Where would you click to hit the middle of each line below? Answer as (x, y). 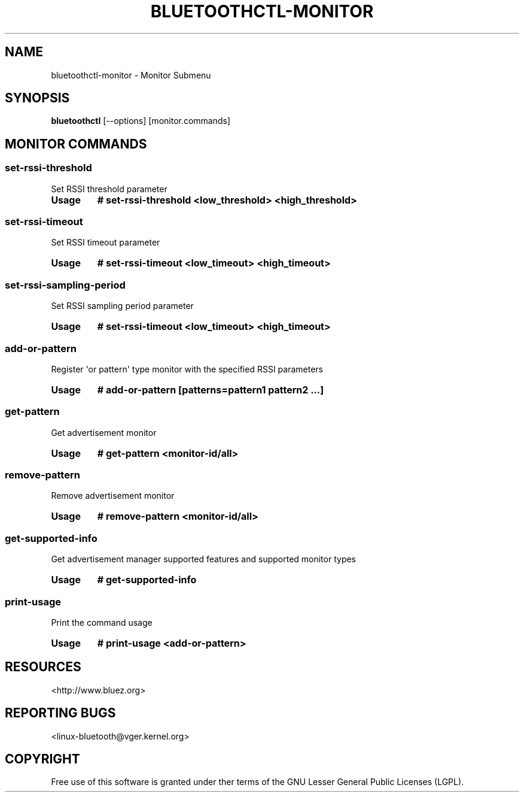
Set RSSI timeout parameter (106, 243)
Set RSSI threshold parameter (109, 189)
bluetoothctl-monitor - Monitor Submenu (131, 75)
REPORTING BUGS (60, 713)
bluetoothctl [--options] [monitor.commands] (141, 121)
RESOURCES (43, 667)
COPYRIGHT (42, 759)
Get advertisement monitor (104, 432)
